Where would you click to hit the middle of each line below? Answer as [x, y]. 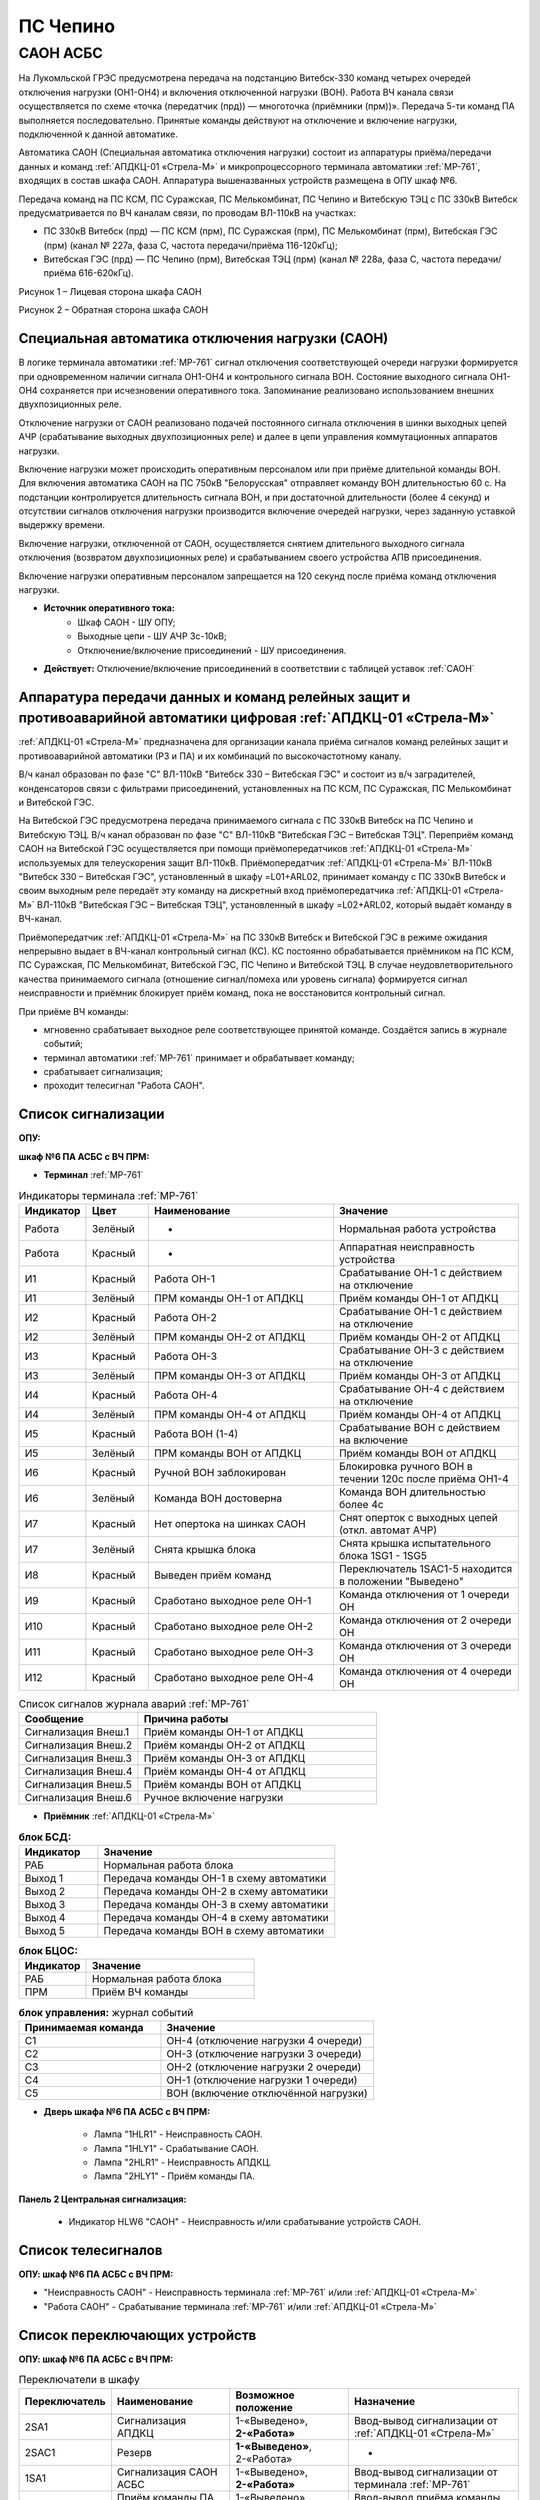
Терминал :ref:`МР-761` [93, 1175]
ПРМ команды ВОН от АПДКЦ [227, 1453]
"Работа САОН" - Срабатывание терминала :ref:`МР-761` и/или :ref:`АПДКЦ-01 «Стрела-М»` [240, 2306]
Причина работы [186, 1719]
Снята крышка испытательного [415, 1543]
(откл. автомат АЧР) [387, 1530]
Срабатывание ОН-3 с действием [421, 1350]
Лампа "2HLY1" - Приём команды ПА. [174, 2176]
